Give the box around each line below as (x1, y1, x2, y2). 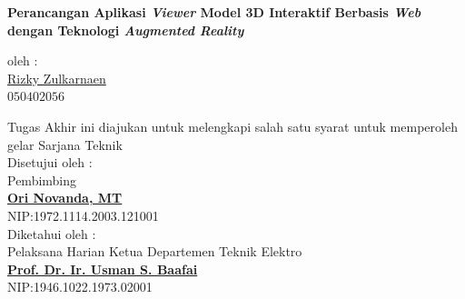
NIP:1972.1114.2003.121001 (7, 205, 159, 224)
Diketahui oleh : (7, 224, 96, 243)
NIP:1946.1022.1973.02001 (7, 277, 153, 296)
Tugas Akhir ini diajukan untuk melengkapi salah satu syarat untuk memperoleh (7, 116, 458, 135)
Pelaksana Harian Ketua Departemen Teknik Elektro (7, 242, 302, 261)
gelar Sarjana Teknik (7, 135, 123, 154)
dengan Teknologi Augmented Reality (7, 20, 244, 39)
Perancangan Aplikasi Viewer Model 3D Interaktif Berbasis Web (7, 3, 421, 21)
